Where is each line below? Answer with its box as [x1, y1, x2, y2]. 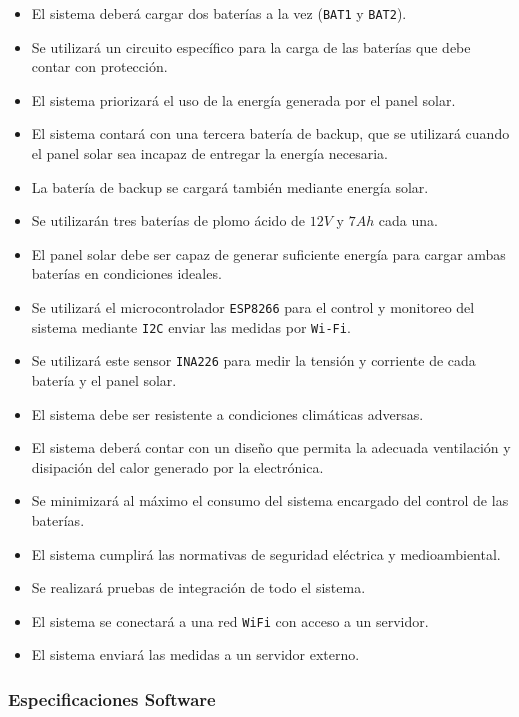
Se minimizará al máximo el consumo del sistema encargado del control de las [31, 490, 509, 511]
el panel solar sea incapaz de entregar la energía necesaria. [31, 143, 389, 164]
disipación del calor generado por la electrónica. [31, 456, 324, 477]
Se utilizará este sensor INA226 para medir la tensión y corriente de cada [31, 350, 476, 371]
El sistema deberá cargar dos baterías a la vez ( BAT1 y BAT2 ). [31, 3, 407, 23]
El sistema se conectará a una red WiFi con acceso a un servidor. [31, 610, 429, 631]
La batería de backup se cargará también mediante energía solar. [31, 176, 429, 197]
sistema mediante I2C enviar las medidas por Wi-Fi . [31, 316, 351, 337]
